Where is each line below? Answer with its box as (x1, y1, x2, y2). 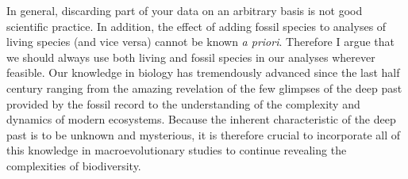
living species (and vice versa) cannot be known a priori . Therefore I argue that (6, 33, 395, 50)
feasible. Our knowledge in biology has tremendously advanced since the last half (6, 64, 400, 81)
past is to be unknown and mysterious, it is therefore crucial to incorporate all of (6, 126, 401, 143)
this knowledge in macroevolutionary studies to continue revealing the (6, 142, 347, 158)
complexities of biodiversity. (6, 157, 141, 173)
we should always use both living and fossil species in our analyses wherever (6, 48, 375, 65)
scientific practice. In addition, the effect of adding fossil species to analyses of (6, 17, 387, 34)
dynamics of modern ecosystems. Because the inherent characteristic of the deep (6, 111, 396, 128)
